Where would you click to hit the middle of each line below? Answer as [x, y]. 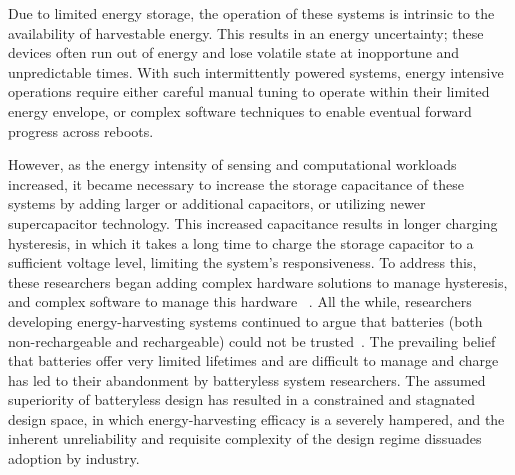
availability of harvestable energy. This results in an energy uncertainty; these [246, 32]
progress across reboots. [81, 130]
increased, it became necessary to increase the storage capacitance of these [236, 183]
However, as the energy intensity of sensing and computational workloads [232, 164]
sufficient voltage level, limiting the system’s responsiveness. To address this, [242, 262]
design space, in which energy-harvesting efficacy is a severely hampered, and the [256, 418]
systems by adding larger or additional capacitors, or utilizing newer [217, 203]
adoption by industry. [74, 458]
